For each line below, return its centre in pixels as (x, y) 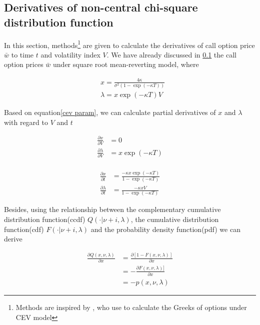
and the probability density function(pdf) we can (165, 229)
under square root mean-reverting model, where (126, 64)
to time (22, 54)
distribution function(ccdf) (45, 219)
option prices (24, 64)
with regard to (26, 122)
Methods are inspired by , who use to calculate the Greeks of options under (131, 307)
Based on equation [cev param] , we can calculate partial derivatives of (110, 112)
